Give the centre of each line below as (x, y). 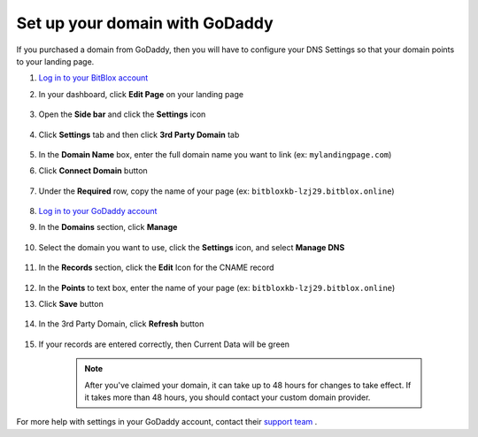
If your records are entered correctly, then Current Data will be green (164, 344)
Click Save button (71, 304)
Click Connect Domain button (93, 171)
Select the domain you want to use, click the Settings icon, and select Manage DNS (192, 247)
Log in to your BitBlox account (93, 78)
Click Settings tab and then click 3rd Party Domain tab (139, 134)
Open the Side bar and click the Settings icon (122, 114)
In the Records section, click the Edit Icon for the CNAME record (156, 268)
